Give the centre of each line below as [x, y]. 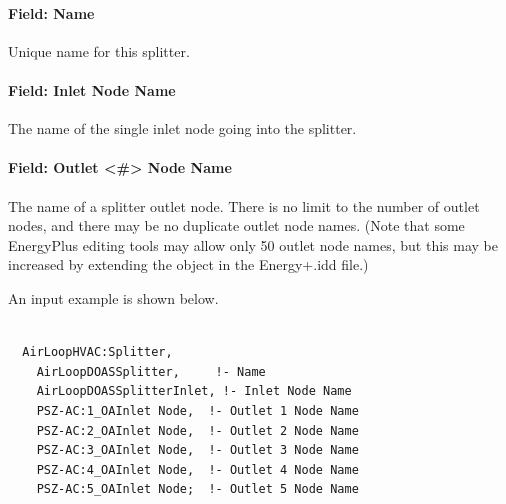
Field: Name [51, 12]
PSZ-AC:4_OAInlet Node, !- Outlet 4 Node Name [197, 469]
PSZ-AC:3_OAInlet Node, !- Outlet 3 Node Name [197, 450]
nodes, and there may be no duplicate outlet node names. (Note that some [236, 225]
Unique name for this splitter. [99, 50]
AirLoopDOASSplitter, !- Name [151, 371]
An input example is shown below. [113, 297]
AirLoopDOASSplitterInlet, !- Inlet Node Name [194, 391]
